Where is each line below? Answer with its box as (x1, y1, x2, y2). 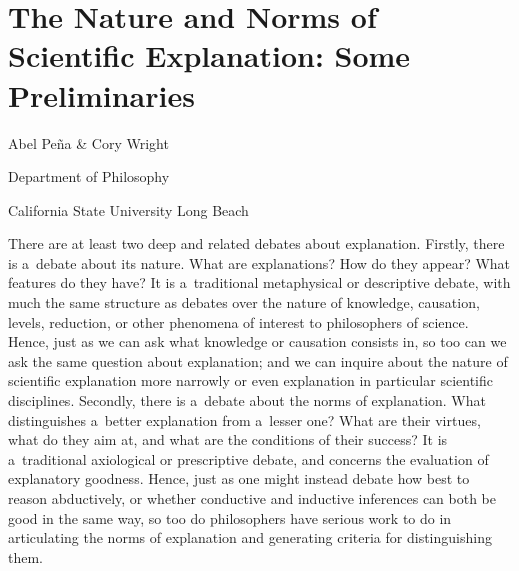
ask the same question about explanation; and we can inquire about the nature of (8, 350, 508, 371)
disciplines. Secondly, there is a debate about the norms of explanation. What (8, 390, 486, 411)
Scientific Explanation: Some (8, 35, 411, 76)
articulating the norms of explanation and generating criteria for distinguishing (8, 527, 492, 548)
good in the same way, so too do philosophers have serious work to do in (8, 507, 452, 528)
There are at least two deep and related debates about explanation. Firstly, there (8, 233, 505, 254)
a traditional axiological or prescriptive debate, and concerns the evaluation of (8, 448, 489, 469)
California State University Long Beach (8, 199, 249, 220)
